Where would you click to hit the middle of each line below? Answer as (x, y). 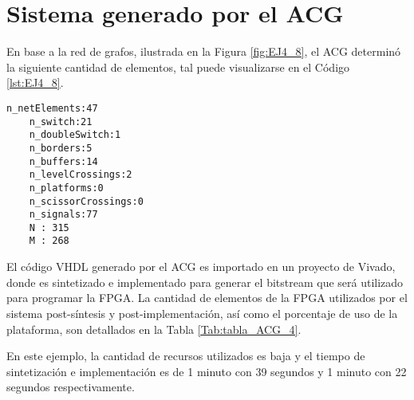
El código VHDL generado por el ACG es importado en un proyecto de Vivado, (201, 267)
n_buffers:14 (63, 161)
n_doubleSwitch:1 (75, 135)
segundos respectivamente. (71, 387)
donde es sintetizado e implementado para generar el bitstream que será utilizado (205, 282)
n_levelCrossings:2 (81, 175)
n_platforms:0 (66, 188)
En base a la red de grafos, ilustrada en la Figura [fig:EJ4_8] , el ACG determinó (204, 51)
